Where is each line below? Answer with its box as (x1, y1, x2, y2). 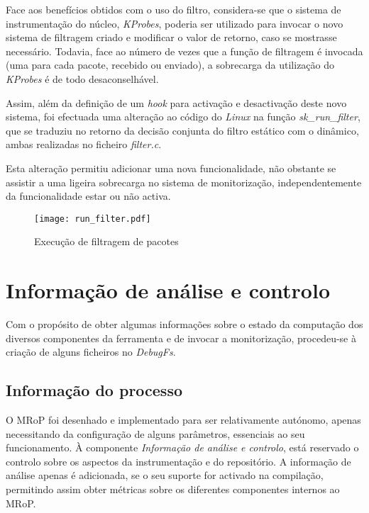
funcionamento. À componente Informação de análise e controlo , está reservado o (6, 440, 359, 455)
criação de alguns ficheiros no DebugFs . (6, 344, 176, 359)
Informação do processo (6, 379, 183, 401)
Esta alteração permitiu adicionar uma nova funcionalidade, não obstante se (6, 160, 336, 175)
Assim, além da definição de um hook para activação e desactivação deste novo (6, 95, 347, 110)
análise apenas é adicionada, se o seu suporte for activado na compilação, (6, 468, 324, 483)
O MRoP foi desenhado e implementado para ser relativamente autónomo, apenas (6, 412, 361, 427)
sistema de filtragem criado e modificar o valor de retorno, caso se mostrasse (6, 30, 337, 45)
